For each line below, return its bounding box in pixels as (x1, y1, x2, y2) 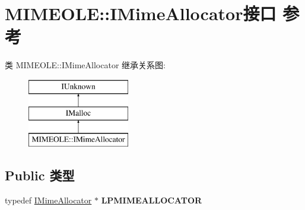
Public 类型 (5, 166, 75, 184)
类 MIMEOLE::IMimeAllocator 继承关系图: (5, 59, 166, 71)
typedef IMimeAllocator (5, 194, 92, 206)
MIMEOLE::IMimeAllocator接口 (5, 1, 277, 26)
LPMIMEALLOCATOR (101, 194, 202, 206)
